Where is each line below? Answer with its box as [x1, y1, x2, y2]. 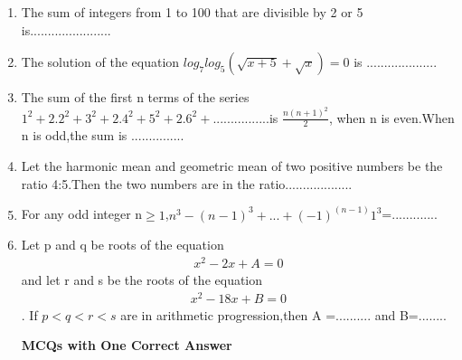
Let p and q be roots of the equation [21, 235, 224, 254]
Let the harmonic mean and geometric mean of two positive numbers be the [21, 156, 443, 175]
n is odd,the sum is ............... [21, 126, 184, 145]
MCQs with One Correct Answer [21, 336, 232, 355]
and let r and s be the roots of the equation [21, 270, 263, 289]
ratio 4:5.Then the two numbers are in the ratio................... [21, 174, 353, 193]
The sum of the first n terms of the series [21, 88, 250, 107]
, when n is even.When [328, 108, 455, 127]
